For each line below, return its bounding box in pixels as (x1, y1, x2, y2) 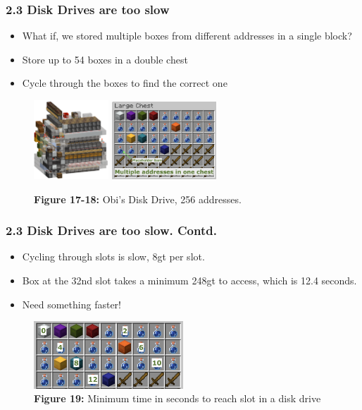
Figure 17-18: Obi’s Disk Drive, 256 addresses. (34, 191, 242, 206)
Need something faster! (22, 296, 121, 311)
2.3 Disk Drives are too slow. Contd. (6, 222, 217, 239)
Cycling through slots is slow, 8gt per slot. (22, 249, 205, 264)
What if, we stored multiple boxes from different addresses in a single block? (22, 28, 352, 43)
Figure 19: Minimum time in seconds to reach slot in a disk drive (34, 391, 321, 406)
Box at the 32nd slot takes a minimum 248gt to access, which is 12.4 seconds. (22, 272, 357, 287)
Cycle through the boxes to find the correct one (22, 76, 227, 90)
